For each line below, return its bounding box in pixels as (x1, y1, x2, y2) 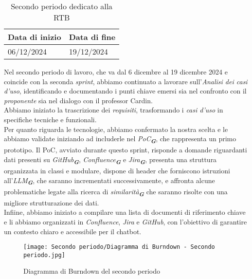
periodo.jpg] (23, 251, 65, 259)
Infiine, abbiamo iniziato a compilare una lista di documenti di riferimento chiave (4, 207, 246, 217)
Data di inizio (8, 31, 61, 42)
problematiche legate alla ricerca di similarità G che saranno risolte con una (4, 186, 228, 198)
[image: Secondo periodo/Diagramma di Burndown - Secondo (23, 243, 215, 251)
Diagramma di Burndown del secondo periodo (23, 265, 160, 276)
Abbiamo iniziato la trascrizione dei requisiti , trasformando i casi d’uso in (4, 105, 223, 115)
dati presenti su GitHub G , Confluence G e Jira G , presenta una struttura (4, 154, 217, 166)
